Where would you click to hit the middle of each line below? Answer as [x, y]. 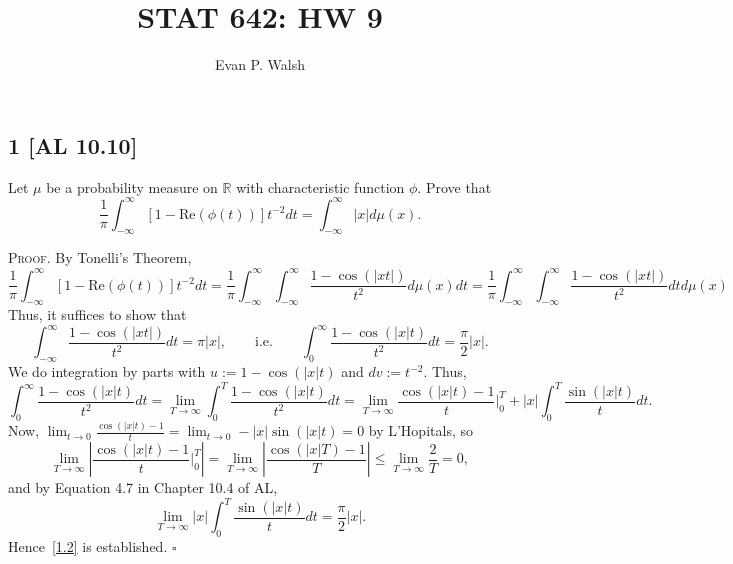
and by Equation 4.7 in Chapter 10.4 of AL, [143, 487]
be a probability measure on [132, 186]
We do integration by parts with [107, 371]
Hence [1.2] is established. [88, 546]
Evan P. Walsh [260, 64]
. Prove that [454, 186]
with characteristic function [320, 186]
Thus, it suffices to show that [97, 314]
